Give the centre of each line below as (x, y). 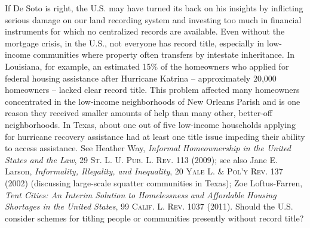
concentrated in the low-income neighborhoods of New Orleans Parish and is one (153, 101)
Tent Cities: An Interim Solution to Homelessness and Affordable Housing (141, 194)
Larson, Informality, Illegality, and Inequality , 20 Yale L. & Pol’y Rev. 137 (144, 171)
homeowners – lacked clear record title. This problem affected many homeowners (152, 90)
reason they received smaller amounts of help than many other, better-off (139, 113)
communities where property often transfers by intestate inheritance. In (164, 54)
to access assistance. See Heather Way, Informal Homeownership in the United (148, 148)
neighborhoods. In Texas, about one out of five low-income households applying (150, 124)
